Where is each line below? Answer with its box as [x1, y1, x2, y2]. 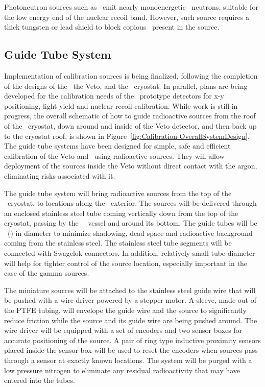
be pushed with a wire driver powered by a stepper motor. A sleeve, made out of [4, 295, 256, 305]
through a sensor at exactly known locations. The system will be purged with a [4, 355, 252, 366]
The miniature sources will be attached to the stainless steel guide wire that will [4, 284, 256, 295]
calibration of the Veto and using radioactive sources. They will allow [4, 150, 225, 161]
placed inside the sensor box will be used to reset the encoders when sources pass [4, 345, 258, 355]
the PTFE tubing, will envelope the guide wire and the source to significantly [4, 305, 247, 316]
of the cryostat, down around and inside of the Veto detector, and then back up [4, 120, 257, 131]
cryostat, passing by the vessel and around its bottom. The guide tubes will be [4, 217, 257, 228]
